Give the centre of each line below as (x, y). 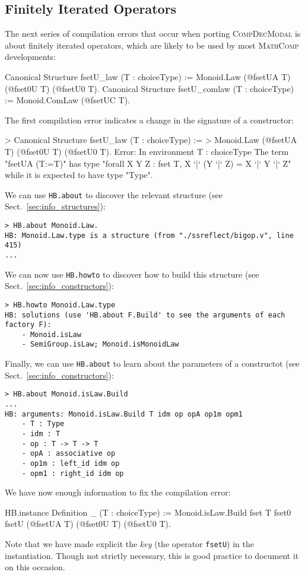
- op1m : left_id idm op (71, 463)
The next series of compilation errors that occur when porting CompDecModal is (153, 34)
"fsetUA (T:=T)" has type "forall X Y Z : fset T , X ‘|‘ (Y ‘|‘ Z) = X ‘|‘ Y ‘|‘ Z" (148, 163)
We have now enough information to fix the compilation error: (118, 492)
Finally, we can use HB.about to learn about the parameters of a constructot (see (152, 363)
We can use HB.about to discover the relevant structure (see (114, 194)
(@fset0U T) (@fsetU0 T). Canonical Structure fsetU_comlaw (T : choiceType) (150, 88)
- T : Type (43, 424)
